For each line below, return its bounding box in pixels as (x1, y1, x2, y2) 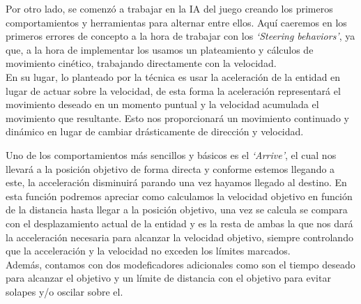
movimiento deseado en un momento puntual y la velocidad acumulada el (6, 97, 319, 112)
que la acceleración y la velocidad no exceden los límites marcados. (6, 243, 291, 258)
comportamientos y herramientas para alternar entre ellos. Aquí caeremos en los (6, 15, 347, 29)
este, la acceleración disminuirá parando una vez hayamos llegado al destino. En (6, 175, 347, 190)
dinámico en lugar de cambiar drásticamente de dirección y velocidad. (6, 124, 304, 139)
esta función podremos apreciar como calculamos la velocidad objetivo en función (6, 188, 353, 203)
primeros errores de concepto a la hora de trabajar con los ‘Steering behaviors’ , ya (6, 29, 355, 43)
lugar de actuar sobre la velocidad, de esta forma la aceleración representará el (6, 83, 341, 98)
